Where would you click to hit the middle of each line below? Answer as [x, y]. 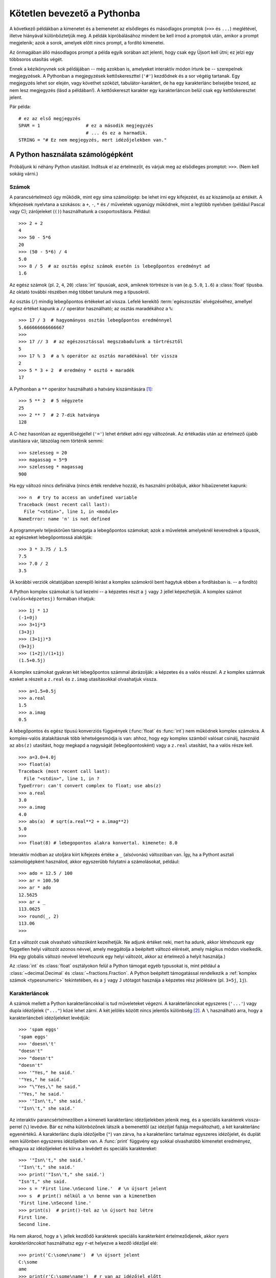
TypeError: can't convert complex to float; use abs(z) [90, 786]
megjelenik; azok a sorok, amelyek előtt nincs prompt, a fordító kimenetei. [87, 43]
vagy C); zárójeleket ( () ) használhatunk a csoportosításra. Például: [80, 212]
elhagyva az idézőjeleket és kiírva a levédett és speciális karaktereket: [83, 1148]
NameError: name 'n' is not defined [64, 519]
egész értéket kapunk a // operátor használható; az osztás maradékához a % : [91, 308]
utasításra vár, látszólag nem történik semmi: [56, 441]
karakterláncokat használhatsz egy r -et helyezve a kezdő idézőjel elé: [84, 1243]
